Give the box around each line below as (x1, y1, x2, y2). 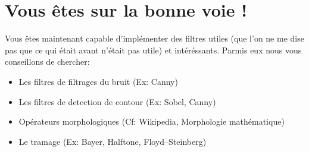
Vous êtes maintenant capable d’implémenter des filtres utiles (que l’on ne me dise (5, 32, 304, 45)
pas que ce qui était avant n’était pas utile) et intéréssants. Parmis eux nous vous (5, 43, 302, 56)
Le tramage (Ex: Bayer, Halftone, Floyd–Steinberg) (18, 135, 207, 147)
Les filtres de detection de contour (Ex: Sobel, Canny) (18, 95, 216, 107)
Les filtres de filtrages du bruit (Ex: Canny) (18, 75, 178, 87)
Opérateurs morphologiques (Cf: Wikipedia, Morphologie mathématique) (18, 115, 285, 128)
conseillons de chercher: (5, 55, 90, 68)
